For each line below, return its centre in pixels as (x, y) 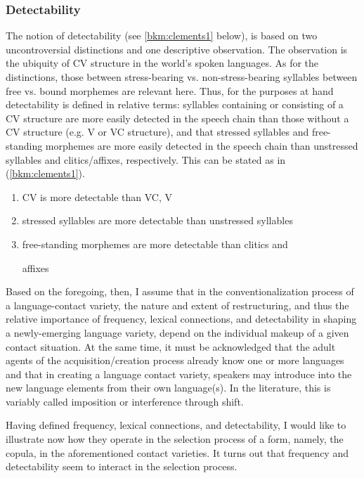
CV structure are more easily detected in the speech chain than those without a (177, 118)
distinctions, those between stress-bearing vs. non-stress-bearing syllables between (182, 77)
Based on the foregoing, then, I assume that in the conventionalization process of (180, 291)
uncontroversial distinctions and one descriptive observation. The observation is (177, 49)
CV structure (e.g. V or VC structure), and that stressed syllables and (157, 132)
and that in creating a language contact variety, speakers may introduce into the (179, 374)
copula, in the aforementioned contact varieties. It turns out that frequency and (177, 452)
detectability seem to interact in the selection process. (122, 466)
